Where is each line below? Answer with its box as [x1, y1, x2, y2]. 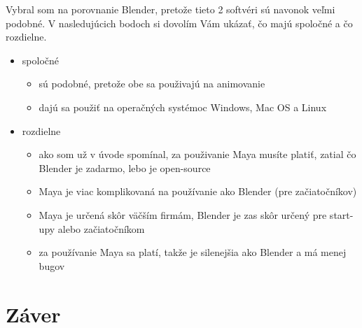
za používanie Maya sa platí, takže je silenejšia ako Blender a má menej [39, 245, 347, 259]
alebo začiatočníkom [57, 221, 145, 236]
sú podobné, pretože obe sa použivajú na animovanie [39, 76, 265, 91]
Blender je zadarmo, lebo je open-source [39, 160, 211, 175]
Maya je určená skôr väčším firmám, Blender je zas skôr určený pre [39, 207, 327, 222]
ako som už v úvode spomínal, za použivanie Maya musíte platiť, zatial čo [39, 147, 356, 162]
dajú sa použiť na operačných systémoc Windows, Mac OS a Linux [39, 99, 327, 114]
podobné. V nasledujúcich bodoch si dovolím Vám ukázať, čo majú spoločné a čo [6, 15, 353, 30]
